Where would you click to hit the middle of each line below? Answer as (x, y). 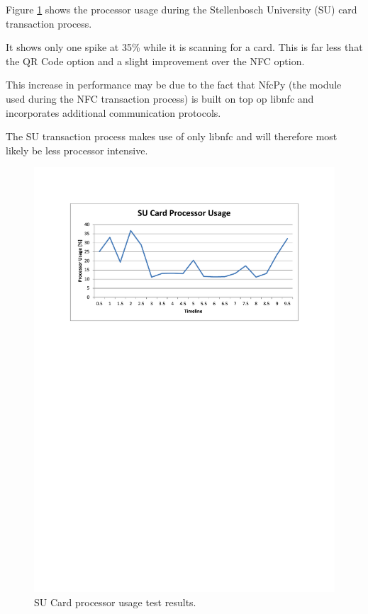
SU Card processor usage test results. (115, 602)
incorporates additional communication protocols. (113, 112)
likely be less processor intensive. (77, 150)
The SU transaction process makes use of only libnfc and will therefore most (172, 136)
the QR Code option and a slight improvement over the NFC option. (155, 61)
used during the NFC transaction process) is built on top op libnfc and (160, 98)
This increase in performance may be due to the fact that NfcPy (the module (174, 85)
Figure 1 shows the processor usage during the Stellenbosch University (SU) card (182, 9)
